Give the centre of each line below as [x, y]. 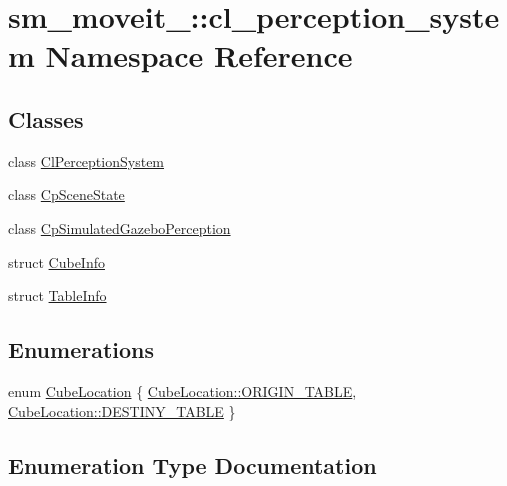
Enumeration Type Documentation [192, 464]
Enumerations [81, 349]
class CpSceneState [66, 194]
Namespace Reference [199, 55]
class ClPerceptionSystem [86, 160]
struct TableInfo [57, 295]
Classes [46, 118]
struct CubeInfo [56, 261]
